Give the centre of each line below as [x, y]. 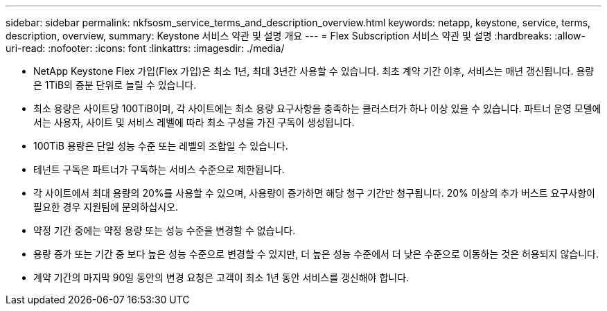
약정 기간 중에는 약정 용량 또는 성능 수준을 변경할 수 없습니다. [165, 230]
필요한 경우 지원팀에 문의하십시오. [106, 207]
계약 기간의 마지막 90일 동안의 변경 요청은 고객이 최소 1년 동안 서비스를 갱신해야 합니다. [221, 277]
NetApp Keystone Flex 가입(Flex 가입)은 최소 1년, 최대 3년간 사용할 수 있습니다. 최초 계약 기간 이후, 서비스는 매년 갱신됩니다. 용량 [314, 71]
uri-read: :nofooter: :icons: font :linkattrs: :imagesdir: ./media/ [145, 48]
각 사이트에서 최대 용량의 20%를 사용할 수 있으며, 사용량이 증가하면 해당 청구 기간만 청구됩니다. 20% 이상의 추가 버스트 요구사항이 [314, 193]
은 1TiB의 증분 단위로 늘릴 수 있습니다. [115, 85]
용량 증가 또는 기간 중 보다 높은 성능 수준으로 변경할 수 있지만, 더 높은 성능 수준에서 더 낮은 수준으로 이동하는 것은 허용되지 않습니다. [316, 254]
